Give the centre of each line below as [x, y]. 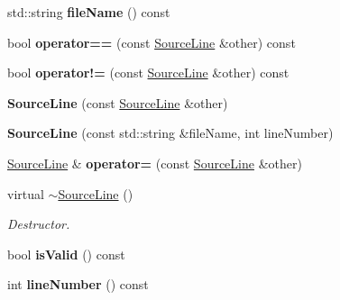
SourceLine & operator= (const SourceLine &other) [155, 163]
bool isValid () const [66, 254]
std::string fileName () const [89, 12]
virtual [26, 193]
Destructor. [39, 224]
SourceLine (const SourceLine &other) [118, 102]
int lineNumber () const [78, 284]
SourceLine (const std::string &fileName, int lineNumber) [170, 133]
